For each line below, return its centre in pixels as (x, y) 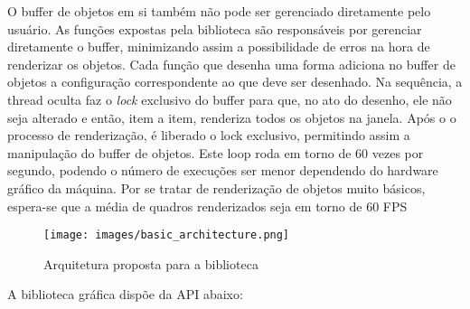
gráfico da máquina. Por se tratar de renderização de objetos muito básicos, (216, 187)
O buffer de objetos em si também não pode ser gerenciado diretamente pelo (219, 11)
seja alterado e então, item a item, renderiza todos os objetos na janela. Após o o (232, 117)
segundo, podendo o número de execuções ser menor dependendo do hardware (223, 170)
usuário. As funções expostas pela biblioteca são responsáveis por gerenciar (215, 28)
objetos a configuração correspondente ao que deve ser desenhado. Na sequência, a (235, 82)
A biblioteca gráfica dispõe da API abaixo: (125, 294)
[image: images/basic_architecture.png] (167, 235)
